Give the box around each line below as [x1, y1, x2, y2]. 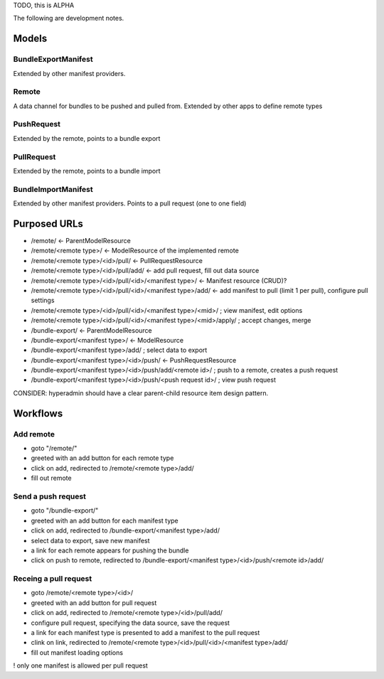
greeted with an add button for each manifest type [31, 516, 179, 525]
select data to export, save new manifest [31, 536, 150, 545]
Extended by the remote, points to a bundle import [13, 166, 161, 175]
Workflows [13, 407, 63, 419]
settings [31, 296, 55, 305]
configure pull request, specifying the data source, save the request [31, 619, 230, 627]
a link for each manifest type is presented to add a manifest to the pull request [31, 629, 260, 636]
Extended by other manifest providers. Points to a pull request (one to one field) [13, 199, 247, 208]
